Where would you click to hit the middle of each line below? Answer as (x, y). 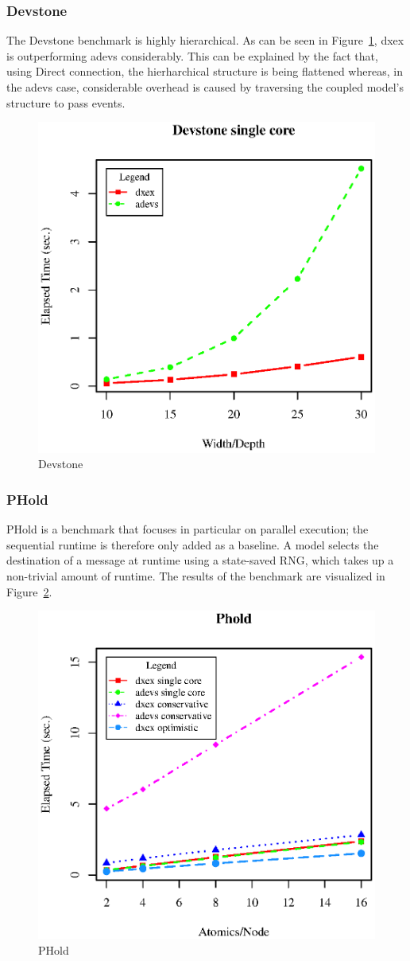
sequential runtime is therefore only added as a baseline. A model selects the (193, 544)
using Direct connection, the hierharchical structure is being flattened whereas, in (205, 71)
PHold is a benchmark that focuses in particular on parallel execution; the (188, 529)
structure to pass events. (66, 102)
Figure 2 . (29, 591)
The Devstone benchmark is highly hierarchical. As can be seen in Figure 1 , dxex (205, 40)
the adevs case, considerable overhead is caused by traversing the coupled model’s (205, 87)
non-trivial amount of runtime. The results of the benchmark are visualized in (196, 576)
